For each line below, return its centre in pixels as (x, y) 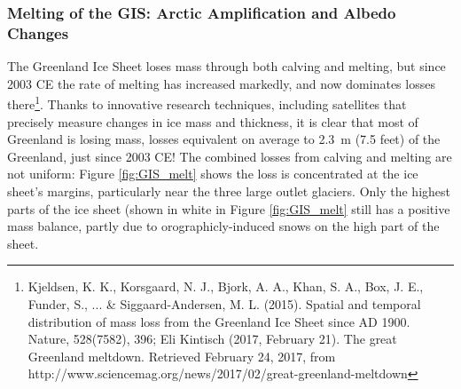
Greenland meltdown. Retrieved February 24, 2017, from (182, 356)
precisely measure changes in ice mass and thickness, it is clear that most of (213, 121)
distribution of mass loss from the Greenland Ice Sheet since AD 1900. (219, 321)
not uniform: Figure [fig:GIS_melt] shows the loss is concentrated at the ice (213, 174)
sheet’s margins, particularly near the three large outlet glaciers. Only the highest (229, 191)
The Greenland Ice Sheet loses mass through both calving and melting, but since (227, 66)
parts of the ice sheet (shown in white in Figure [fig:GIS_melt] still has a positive (229, 208)
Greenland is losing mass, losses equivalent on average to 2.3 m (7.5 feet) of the (224, 139)
